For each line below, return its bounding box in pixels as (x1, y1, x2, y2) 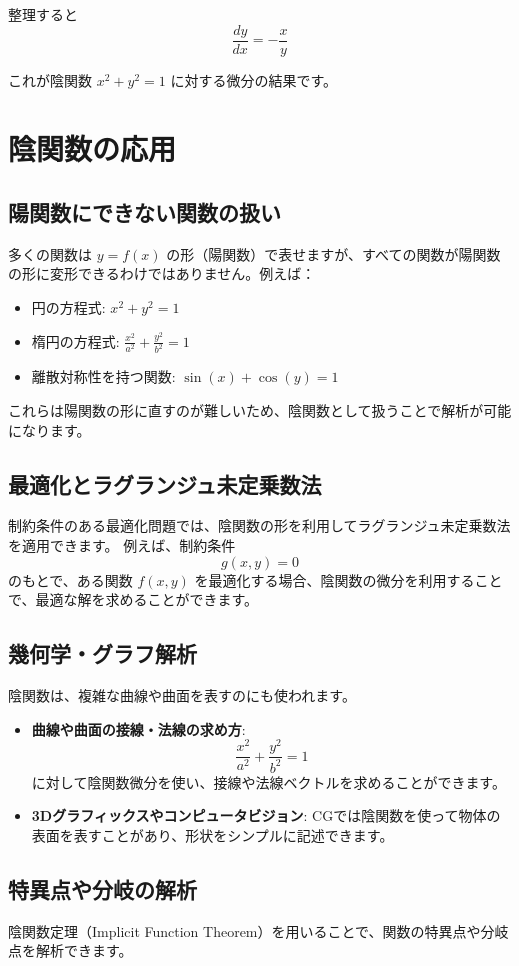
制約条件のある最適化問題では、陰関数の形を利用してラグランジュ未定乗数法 (8, 515, 511, 536)
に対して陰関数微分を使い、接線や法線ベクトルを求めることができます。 (31, 771, 506, 792)
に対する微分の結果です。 (170, 69, 337, 90)
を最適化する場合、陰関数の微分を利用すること (194, 569, 503, 590)
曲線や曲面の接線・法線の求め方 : (31, 718, 246, 739)
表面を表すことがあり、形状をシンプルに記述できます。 (31, 824, 394, 845)
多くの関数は (8, 243, 92, 264)
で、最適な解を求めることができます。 (8, 589, 259, 610)
